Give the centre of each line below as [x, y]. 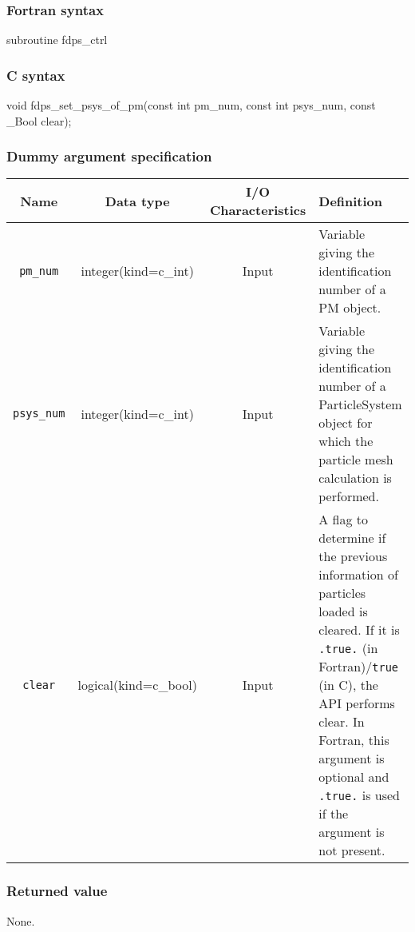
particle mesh [356, 460]
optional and [354, 777]
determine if [352, 538]
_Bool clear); [39, 120]
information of [358, 575]
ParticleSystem [360, 404]
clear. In [342, 722]
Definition [351, 201]
